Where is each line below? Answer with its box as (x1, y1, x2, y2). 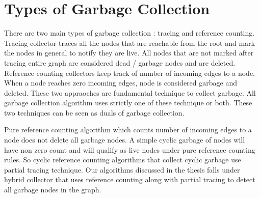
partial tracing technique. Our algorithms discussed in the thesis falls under (4, 164, 240, 175)
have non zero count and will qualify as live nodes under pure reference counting (4, 144, 255, 155)
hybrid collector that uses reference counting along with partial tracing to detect (4, 174, 255, 185)
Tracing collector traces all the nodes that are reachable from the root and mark (4, 37, 255, 48)
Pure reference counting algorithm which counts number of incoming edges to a (4, 124, 252, 135)
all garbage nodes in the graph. (4, 184, 101, 195)
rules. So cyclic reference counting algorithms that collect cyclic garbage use (4, 154, 241, 165)
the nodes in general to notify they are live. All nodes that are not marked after (4, 47, 254, 58)
